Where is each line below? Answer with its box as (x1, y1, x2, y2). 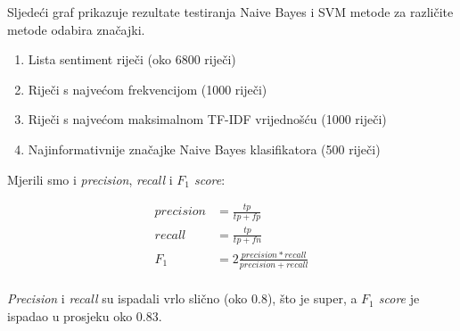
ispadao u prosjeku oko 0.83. (7, 306, 162, 325)
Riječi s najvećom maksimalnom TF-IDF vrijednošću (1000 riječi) (28, 110, 387, 128)
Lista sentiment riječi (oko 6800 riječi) (28, 50, 236, 69)
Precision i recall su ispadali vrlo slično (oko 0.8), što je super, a (7, 289, 357, 308)
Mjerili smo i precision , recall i (7, 170, 173, 188)
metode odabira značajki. (7, 20, 145, 38)
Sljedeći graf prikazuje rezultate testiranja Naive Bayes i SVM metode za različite (7, 3, 454, 21)
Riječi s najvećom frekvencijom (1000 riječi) (28, 79, 267, 98)
